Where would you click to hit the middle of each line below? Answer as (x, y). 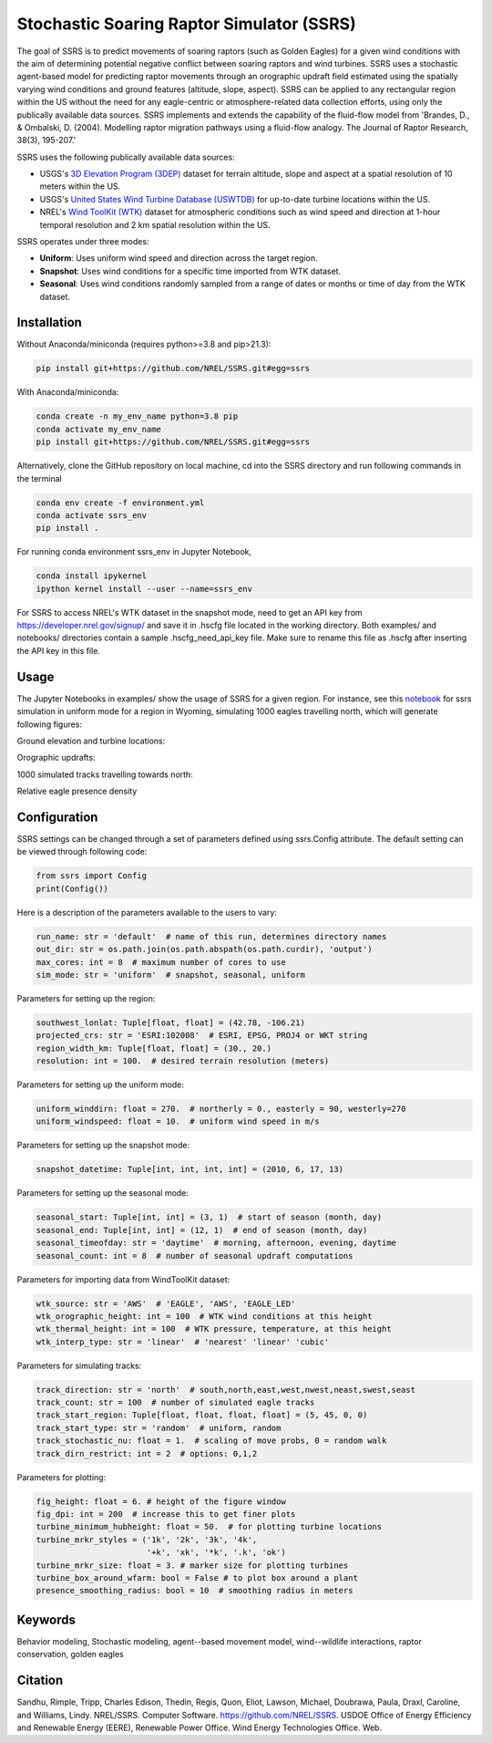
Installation (49, 322)
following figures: (49, 724)
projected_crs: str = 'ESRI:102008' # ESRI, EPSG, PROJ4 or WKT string (202, 1036)
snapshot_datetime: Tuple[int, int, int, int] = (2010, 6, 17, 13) (190, 1169)
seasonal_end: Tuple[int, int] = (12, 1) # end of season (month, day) (202, 1230)
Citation (40, 1681)
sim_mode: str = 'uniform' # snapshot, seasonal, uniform (170, 975)
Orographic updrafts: (56, 758)
